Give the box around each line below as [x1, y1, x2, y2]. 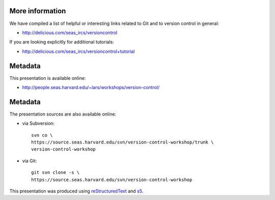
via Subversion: [22, 120, 55, 127]
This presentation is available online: [9, 75, 86, 81]
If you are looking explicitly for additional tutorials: [9, 39, 114, 45]
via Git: [22, 158, 37, 164]
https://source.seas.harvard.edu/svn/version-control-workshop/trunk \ [31, 139, 214, 145]
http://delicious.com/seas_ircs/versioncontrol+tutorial [22, 48, 135, 54]
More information [9, 7, 66, 15]
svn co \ [31, 132, 53, 138]
